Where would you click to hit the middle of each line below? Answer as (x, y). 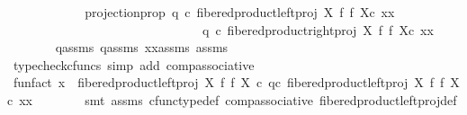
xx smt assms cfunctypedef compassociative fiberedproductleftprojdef (238, 99)
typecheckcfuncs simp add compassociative (134, 64)
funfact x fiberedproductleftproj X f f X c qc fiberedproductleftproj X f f (229, 82)
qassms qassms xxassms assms (142, 47)
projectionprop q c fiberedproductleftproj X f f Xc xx (240, 12)
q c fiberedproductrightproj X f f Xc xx (318, 29)
